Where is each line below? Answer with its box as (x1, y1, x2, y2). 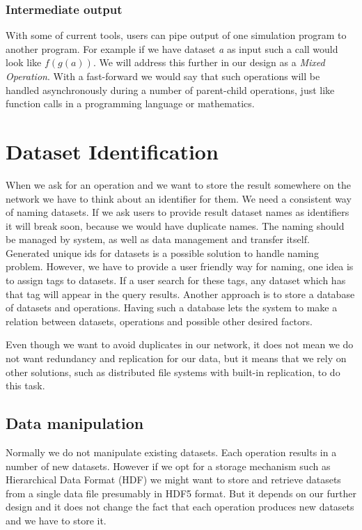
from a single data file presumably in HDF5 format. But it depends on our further (6, 485, 356, 500)
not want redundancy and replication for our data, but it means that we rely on (6, 351, 347, 366)
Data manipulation (6, 412, 144, 434)
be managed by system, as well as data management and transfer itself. (6, 232, 310, 247)
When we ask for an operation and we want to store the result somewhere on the (6, 177, 351, 192)
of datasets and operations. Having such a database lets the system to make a (6, 300, 338, 315)
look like (6, 55, 42, 70)
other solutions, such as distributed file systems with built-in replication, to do (6, 364, 340, 379)
